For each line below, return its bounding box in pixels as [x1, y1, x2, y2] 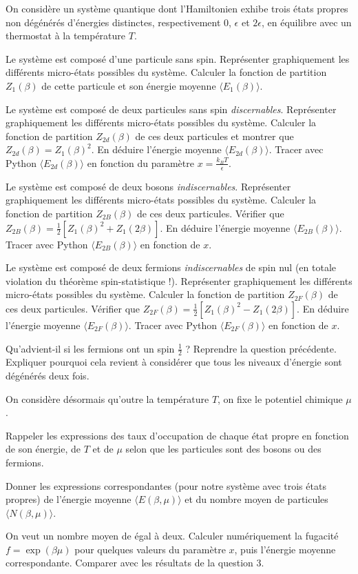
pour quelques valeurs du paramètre [74, 542, 226, 556]
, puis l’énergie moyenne [234, 542, 336, 556]
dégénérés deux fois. [6, 368, 89, 382]
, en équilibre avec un [261, 14, 352, 29]
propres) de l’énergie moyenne [6, 492, 131, 506]
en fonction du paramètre [87, 155, 194, 170]
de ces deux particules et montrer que [135, 128, 294, 143]
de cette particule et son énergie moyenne [41, 78, 216, 92]
